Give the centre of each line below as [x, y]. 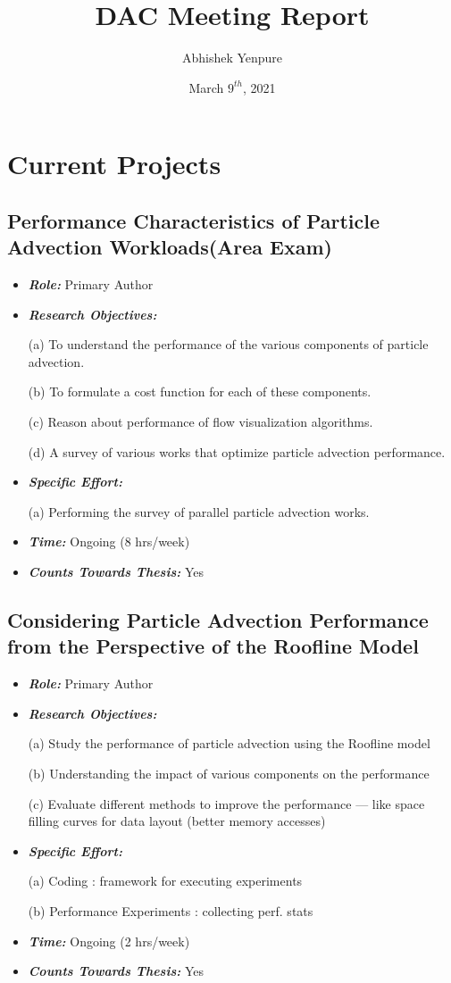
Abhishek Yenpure [232, 58]
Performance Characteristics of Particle [194, 220]
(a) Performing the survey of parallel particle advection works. [199, 511]
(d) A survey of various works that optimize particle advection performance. [237, 451]
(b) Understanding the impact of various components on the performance [229, 773]
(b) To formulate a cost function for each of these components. [200, 392]
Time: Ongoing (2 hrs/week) [109, 941]
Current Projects [114, 164]
